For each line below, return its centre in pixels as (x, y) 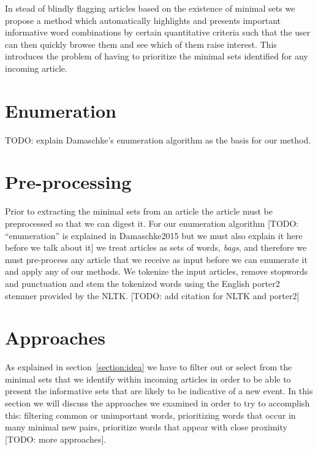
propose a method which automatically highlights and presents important (143, 20)
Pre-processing (68, 182)
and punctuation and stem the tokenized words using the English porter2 (142, 283)
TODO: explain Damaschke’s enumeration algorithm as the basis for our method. (158, 139)
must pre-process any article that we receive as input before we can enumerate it (156, 259)
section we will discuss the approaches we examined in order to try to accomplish (157, 403)
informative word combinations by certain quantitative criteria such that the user (158, 32)
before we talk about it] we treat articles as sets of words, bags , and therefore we (156, 247)
